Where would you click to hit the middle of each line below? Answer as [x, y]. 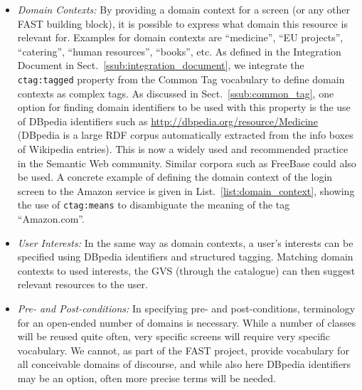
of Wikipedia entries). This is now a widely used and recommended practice [183, 149]
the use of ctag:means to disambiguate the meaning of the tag [154, 205]
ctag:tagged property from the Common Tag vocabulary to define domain [181, 79]
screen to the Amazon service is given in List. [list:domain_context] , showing [186, 190]
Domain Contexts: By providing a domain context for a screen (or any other [183, 9]
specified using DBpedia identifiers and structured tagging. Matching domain [185, 257]
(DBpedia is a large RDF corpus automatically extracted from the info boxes [185, 135]
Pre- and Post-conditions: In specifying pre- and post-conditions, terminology [186, 308]
